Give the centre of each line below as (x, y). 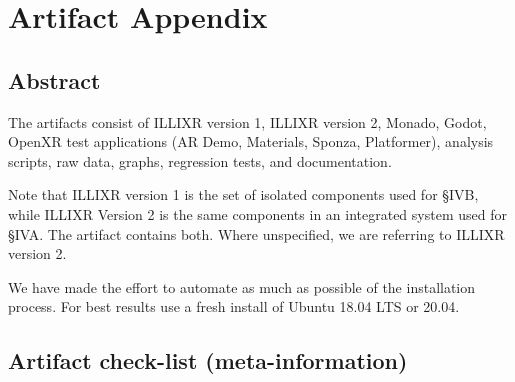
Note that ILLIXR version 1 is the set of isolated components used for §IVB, (243, 194)
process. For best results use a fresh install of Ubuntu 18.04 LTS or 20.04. (234, 306)
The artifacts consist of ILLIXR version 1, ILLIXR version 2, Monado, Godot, (247, 121)
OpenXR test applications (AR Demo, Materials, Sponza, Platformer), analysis (251, 141)
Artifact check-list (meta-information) (208, 360)
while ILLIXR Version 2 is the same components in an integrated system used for (257, 213)
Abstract (54, 79)
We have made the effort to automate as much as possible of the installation (242, 286)
